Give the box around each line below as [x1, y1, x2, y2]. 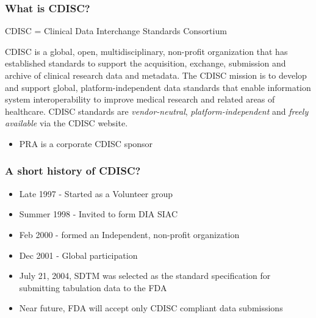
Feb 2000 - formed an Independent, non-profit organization [19, 228, 240, 240]
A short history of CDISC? [5, 163, 141, 178]
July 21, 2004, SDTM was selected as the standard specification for [19, 269, 271, 282]
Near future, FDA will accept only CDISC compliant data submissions [19, 302, 283, 314]
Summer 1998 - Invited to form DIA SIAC [19, 208, 178, 220]
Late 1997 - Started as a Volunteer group [19, 187, 173, 200]
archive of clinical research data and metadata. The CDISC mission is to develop [5, 69, 307, 81]
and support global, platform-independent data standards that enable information [5, 81, 311, 93]
